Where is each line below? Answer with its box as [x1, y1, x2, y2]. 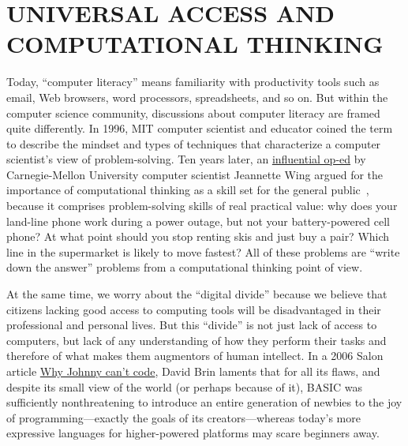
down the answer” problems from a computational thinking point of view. [6, 259, 363, 275]
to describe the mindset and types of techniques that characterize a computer [6, 135, 381, 152]
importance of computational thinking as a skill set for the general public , [6, 182, 369, 198]
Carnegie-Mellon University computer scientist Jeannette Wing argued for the [6, 166, 384, 182]
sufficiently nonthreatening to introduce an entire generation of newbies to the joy [6, 394, 402, 410]
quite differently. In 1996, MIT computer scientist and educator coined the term [6, 120, 393, 137]
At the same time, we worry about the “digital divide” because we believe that [6, 286, 387, 302]
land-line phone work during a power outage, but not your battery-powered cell [6, 212, 390, 229]
